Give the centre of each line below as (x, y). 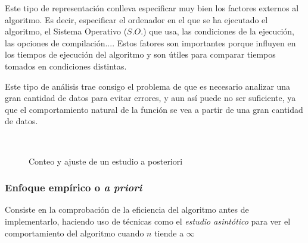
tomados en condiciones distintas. (66, 66)
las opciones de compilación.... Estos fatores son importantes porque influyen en (150, 42)
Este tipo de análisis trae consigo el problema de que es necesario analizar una (148, 86)
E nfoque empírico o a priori (74, 187)
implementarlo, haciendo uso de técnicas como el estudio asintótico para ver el (148, 221)
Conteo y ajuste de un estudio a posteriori (106, 161)
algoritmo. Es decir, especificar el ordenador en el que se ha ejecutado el (136, 19)
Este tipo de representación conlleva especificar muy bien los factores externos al (152, 8)
